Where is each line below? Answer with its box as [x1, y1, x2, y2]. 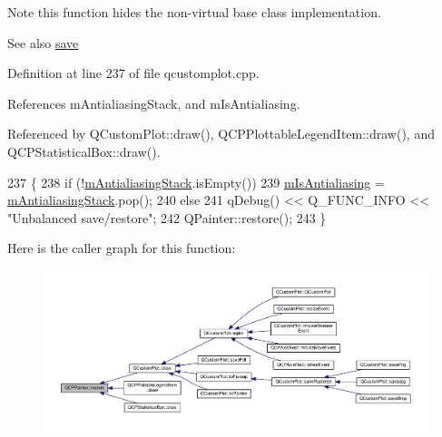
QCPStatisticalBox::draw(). [7, 141, 161, 160]
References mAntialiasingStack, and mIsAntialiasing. [7, 93, 300, 112]
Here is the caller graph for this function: [7, 238, 236, 257]
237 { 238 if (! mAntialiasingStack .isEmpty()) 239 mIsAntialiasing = [7, 172, 385, 191]
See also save [7, 33, 79, 52]
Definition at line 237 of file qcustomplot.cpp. [7, 63, 260, 83]
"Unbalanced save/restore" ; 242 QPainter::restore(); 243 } [7, 208, 327, 227]
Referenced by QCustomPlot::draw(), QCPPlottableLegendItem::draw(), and [7, 124, 435, 143]
